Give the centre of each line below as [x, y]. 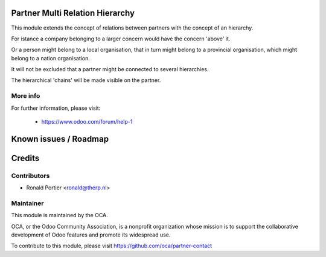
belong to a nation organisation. [51, 58]
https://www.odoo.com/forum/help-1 [87, 122]
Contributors [30, 176]
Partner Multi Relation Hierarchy [73, 13]
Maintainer [27, 203]
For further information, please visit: [56, 108]
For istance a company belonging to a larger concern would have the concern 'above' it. [121, 39]
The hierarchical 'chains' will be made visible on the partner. [86, 80]
